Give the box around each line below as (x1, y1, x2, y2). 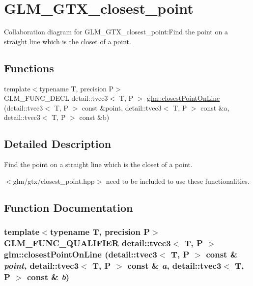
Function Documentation (4, 200, 133, 215)
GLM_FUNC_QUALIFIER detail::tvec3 (4, 236, 171, 249)
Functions (4, 60, 54, 75)
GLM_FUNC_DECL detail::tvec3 (4, 93, 108, 103)
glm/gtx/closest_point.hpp (13, 175, 95, 186)
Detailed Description (4, 136, 112, 151)
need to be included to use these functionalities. (106, 175, 250, 186)
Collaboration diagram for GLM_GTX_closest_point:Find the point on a (4, 27, 228, 37)
